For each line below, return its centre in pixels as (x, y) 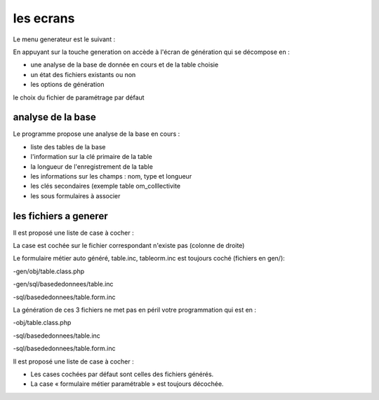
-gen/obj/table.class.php (49, 271)
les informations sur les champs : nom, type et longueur (111, 176)
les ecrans (44, 18)
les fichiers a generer (60, 216)
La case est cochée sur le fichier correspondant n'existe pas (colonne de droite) (129, 246)
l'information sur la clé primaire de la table (91, 157)
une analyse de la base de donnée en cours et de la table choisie (125, 65)
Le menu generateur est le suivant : (64, 39)
